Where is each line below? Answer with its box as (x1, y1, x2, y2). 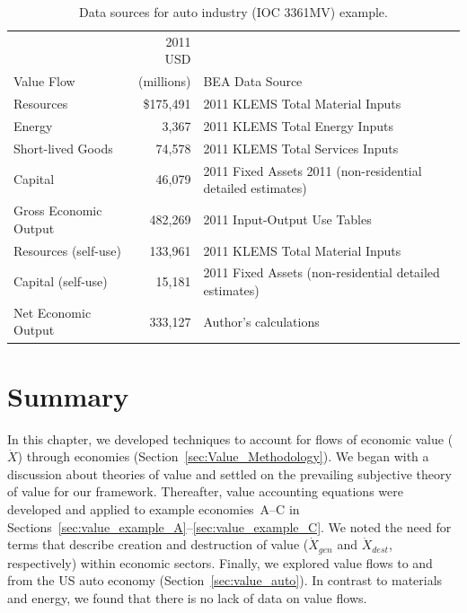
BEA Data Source (203, 72, 303, 91)
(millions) (138, 72, 191, 91)
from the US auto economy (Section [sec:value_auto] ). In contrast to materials (7, 571, 443, 590)
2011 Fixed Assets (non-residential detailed (203, 263, 440, 282)
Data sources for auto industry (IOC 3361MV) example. (79, 3, 388, 21)
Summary (7, 377, 129, 414)
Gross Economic (13, 201, 102, 220)
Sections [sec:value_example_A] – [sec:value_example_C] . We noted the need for (7, 517, 452, 536)
